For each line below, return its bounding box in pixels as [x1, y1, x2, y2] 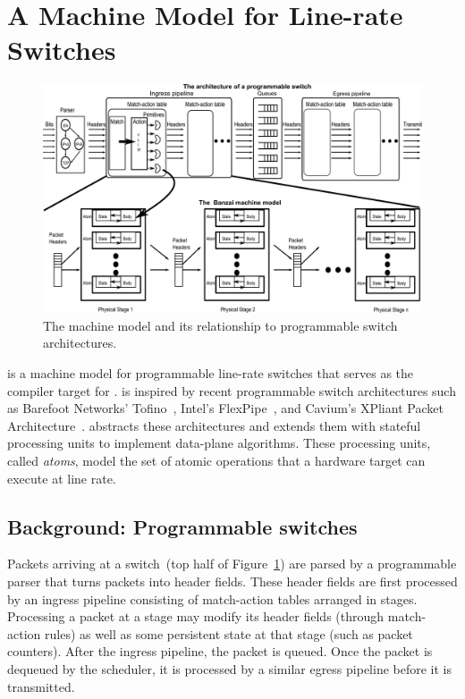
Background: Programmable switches [7, 512, 358, 540]
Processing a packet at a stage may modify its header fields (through [7, 607, 385, 626]
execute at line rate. [7, 468, 116, 487]
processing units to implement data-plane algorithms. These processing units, [7, 434, 431, 452]
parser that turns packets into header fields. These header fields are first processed [7, 571, 458, 590]
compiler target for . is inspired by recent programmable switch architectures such [7, 381, 456, 400]
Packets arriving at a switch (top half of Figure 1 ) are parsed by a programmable [7, 554, 457, 573]
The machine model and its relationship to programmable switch [43, 316, 398, 334]
